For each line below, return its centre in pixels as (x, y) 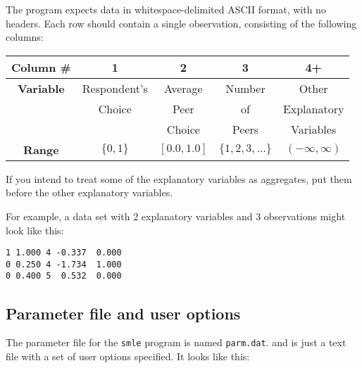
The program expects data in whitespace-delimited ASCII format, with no (166, 9)
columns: (25, 37)
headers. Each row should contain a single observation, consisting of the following (181, 23)
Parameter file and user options (123, 313)
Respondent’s (115, 88)
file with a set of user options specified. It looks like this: (128, 356)
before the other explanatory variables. (89, 192)
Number (245, 88)
